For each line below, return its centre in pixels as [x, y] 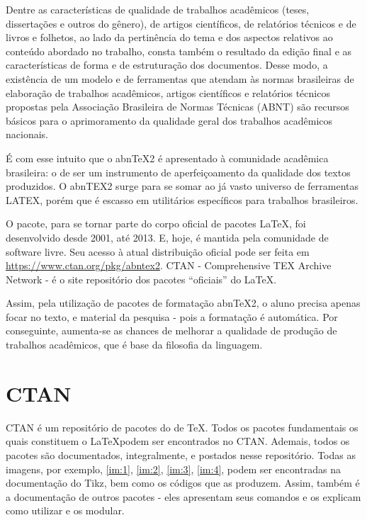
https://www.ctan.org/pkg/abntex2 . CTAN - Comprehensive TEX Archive [169, 265]
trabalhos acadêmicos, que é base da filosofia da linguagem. [134, 345]
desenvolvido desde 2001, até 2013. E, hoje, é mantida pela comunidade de [167, 237]
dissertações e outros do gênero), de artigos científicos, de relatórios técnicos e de [181, 23]
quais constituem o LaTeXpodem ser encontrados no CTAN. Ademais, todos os [178, 441]
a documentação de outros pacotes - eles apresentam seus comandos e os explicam [183, 496]
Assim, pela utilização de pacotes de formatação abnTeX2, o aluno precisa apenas [183, 303]
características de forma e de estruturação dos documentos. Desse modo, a [167, 65]
